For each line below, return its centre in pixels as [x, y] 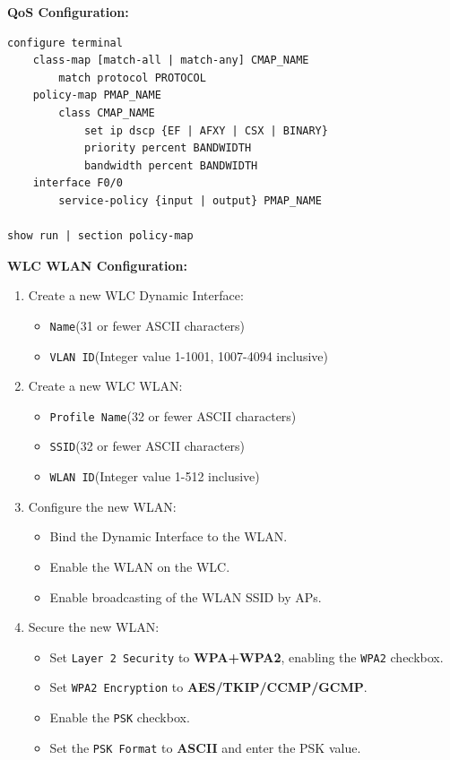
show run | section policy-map [100, 236]
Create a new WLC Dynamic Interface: [136, 295]
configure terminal [65, 43]
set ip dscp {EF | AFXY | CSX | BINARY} [206, 130]
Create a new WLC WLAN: [105, 386]
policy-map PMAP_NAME [97, 95]
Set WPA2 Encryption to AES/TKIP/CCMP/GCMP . [208, 687]
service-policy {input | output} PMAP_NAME [190, 200]
